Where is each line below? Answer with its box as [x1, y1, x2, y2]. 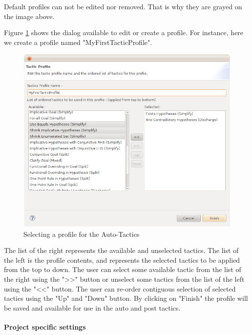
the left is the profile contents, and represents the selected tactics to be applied [4, 254, 240, 265]
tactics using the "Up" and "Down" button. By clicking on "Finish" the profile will [4, 293, 248, 303]
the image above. [4, 11, 55, 21]
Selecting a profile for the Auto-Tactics [23, 229, 140, 239]
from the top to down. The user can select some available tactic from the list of [4, 264, 241, 274]
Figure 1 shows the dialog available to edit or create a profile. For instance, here [4, 27, 244, 38]
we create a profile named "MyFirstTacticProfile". [4, 37, 152, 47]
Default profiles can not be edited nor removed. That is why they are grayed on [4, 1, 242, 11]
